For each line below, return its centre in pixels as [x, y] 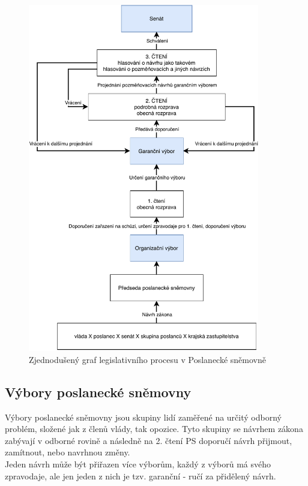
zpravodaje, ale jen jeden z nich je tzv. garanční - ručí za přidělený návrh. [140, 475]
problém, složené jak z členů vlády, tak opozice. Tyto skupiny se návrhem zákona [154, 429]
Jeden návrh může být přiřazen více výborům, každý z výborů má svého [138, 463]
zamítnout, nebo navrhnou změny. [68, 452]
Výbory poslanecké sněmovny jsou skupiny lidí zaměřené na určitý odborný [143, 417]
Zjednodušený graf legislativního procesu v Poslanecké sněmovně [147, 359]
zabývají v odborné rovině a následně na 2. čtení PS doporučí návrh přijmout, [149, 440]
